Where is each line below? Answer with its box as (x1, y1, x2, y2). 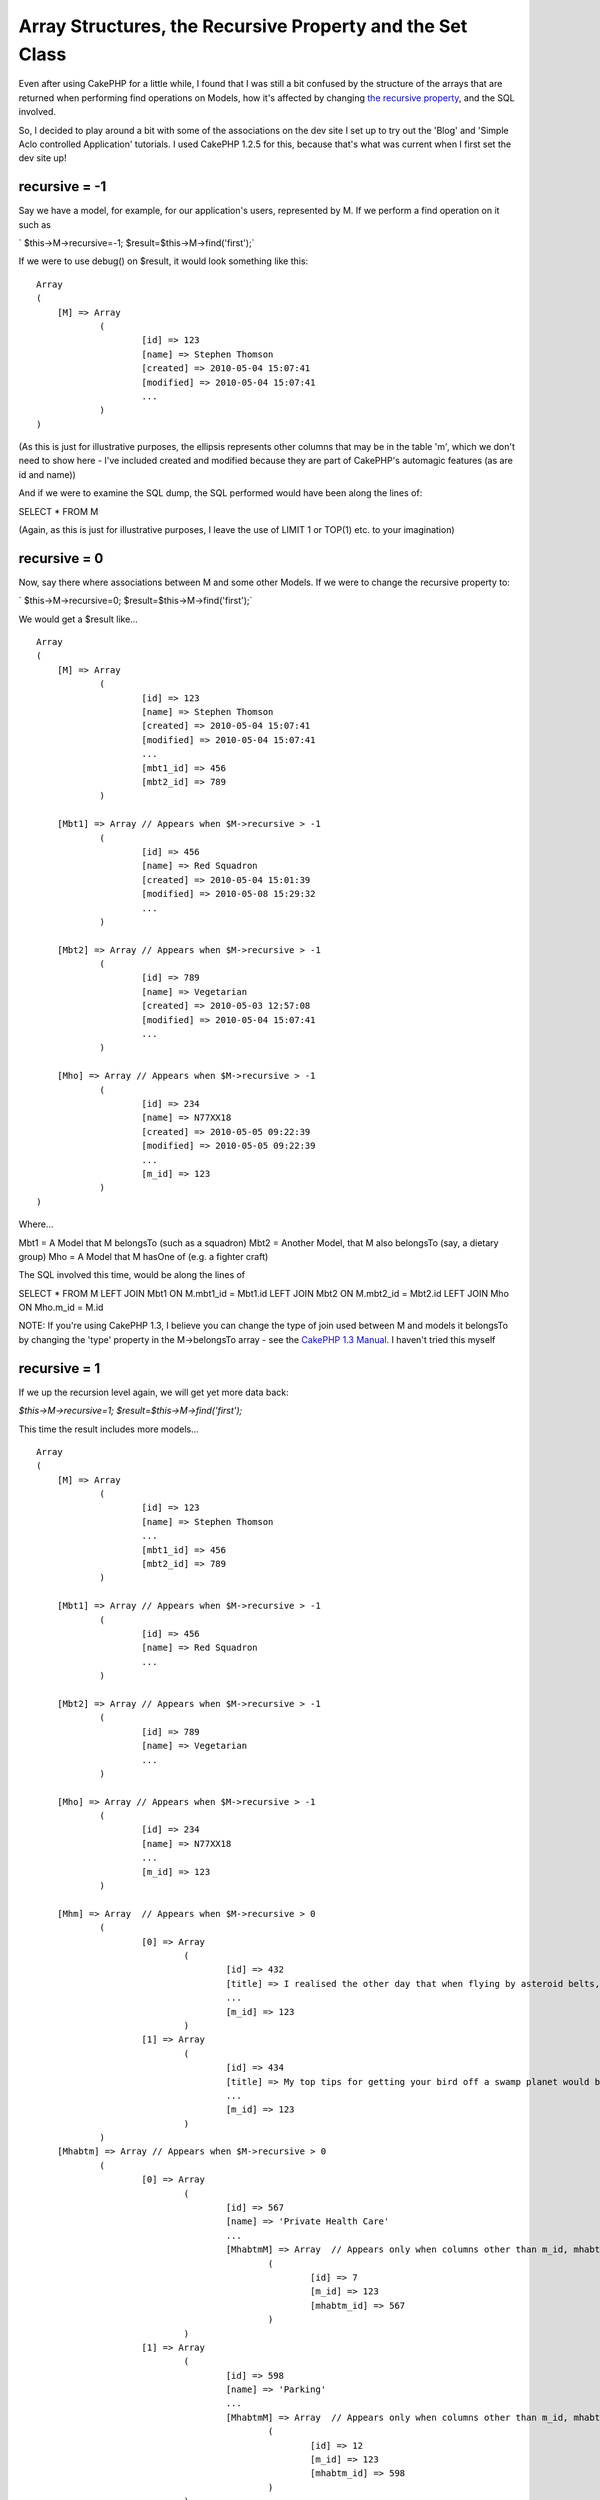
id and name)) (18, 468, 77, 480)
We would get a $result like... (18, 613, 139, 625)
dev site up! (18, 152, 67, 164)
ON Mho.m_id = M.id (18, 1301, 104, 1314)
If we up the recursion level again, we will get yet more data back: (18, 1386, 289, 1398)
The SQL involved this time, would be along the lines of (18, 1269, 246, 1281)
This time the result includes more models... (18, 1423, 199, 1435)
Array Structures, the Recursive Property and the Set (18, 15, 468, 37)
